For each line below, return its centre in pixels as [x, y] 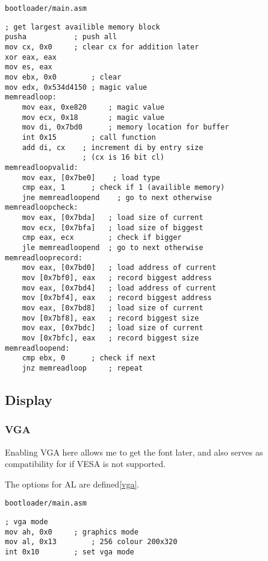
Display [29, 400]
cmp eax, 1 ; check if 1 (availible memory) [123, 188]
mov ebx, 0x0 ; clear [63, 77]
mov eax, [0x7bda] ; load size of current [113, 218]
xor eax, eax [31, 57]
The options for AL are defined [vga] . [72, 484]
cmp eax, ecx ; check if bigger [102, 238]
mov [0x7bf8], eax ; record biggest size [111, 318]
